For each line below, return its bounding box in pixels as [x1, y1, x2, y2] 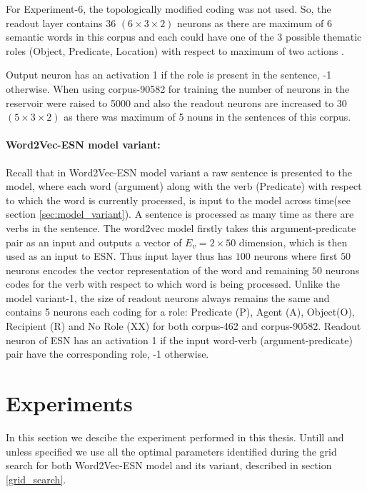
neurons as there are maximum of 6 [177, 15, 332, 30]
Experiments [6, 388, 133, 418]
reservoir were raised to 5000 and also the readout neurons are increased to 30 [6, 95, 347, 110]
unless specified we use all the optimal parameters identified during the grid [6, 443, 337, 458]
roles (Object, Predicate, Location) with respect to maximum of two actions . [6, 43, 344, 58]
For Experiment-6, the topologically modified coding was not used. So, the [6, 1, 331, 16]
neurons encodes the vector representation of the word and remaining [6, 262, 309, 277]
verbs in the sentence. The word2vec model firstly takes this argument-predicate [6, 220, 356, 235]
